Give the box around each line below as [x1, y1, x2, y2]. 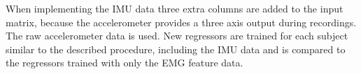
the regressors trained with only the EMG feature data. [6, 55, 243, 70]
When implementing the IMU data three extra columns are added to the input [6, 1, 344, 15]
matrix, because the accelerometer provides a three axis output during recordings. [6, 15, 357, 29]
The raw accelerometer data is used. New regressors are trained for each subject [6, 28, 348, 43]
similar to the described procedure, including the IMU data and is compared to [6, 41, 346, 56]
